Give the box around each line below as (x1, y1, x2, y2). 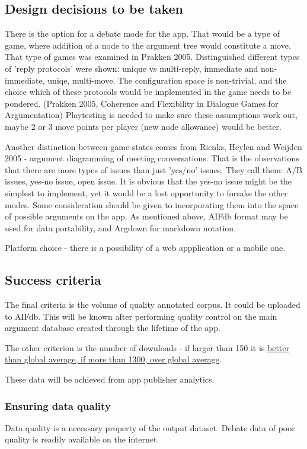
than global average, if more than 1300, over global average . (5, 353, 222, 365)
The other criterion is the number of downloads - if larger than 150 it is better (5, 341, 290, 354)
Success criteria (5, 270, 101, 289)
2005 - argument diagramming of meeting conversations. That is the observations (5, 152, 299, 164)
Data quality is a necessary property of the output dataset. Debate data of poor (5, 421, 295, 434)
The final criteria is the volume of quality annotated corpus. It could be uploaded (5, 298, 300, 311)
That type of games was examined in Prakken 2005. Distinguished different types (5, 50, 300, 63)
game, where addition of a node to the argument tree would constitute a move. (5, 39, 291, 51)
